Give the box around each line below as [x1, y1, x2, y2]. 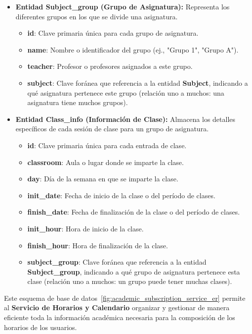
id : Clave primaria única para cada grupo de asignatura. [27, 28, 199, 38]
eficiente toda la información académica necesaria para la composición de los [4, 312, 235, 323]
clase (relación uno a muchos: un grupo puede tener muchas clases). [27, 276, 232, 286]
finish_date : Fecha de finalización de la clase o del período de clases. [27, 207, 240, 217]
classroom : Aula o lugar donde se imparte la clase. [27, 157, 184, 167]
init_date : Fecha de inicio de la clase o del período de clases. [27, 190, 215, 200]
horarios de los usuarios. [4, 322, 77, 332]
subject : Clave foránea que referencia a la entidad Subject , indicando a [27, 77, 248, 88]
